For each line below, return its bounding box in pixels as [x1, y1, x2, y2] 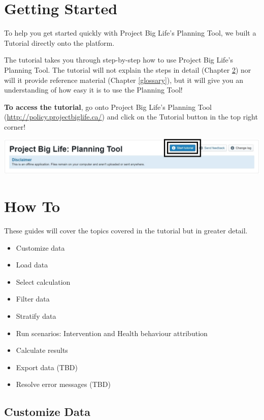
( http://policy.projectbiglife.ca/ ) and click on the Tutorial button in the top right [4, 111, 258, 122]
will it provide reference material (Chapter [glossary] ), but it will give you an [4, 74, 243, 85]
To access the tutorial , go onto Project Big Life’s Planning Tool [4, 101, 212, 112]
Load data [16, 259, 48, 270]
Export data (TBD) [16, 362, 78, 372]
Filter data [16, 293, 50, 304]
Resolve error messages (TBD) [16, 379, 111, 389]
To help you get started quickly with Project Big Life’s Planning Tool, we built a [4, 27, 256, 38]
